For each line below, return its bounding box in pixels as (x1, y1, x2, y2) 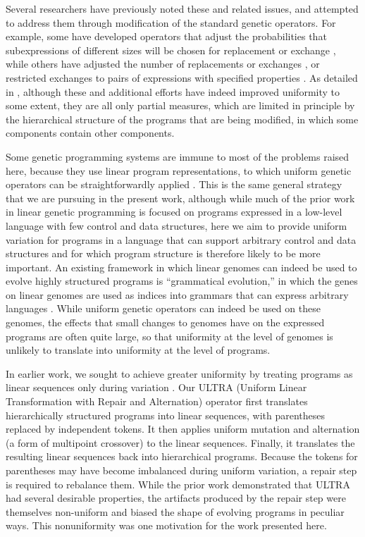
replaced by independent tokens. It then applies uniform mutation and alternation (6, 421, 360, 436)
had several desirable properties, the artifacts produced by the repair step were (6, 490, 346, 505)
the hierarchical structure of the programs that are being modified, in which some (6, 111, 359, 126)
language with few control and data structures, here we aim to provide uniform (6, 218, 347, 233)
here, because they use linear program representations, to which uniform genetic (6, 163, 352, 178)
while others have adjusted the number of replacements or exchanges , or (6, 56, 320, 71)
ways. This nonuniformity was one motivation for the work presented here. (6, 518, 327, 533)
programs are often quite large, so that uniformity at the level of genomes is (6, 328, 333, 343)
